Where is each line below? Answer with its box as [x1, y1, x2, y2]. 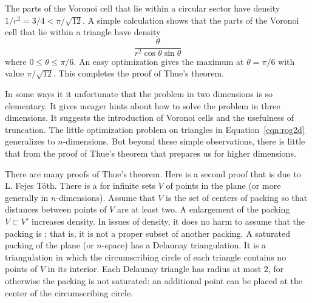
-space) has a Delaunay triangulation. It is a [101, 239, 266, 251]
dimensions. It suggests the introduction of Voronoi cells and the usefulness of [5, 111, 294, 124]
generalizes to [5, 135, 55, 148]
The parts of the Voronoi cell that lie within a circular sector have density [5, 2, 280, 14]
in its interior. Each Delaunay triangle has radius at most [47, 262, 262, 275]
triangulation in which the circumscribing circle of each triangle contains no [5, 250, 287, 263]
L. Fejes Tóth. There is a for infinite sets [5, 179, 156, 192]
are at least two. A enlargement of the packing [117, 203, 290, 216]
